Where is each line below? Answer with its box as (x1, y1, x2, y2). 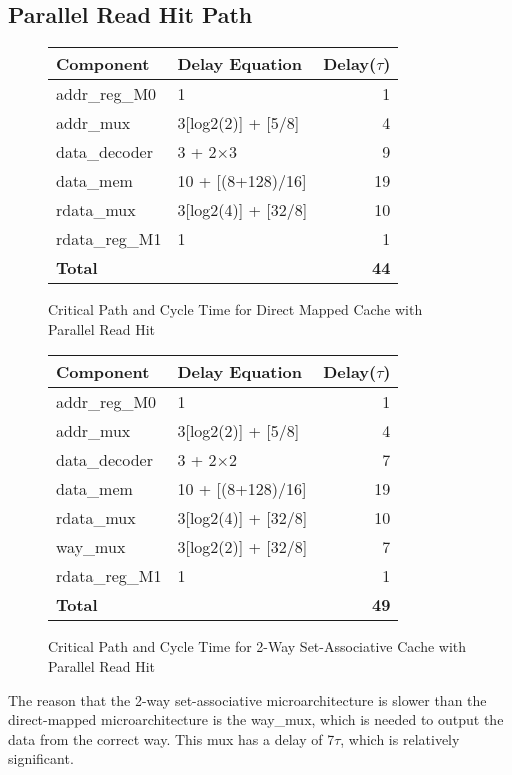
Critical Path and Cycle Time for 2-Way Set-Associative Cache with (48, 636, 467, 657)
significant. (8, 748, 74, 769)
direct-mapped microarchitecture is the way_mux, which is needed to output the (8, 709, 504, 730)
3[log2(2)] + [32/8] (177, 535, 308, 559)
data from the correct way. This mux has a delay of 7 (8, 728, 335, 749)
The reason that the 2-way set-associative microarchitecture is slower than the (8, 689, 487, 710)
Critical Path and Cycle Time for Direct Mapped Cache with (48, 299, 423, 320)
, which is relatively (340, 728, 460, 749)
